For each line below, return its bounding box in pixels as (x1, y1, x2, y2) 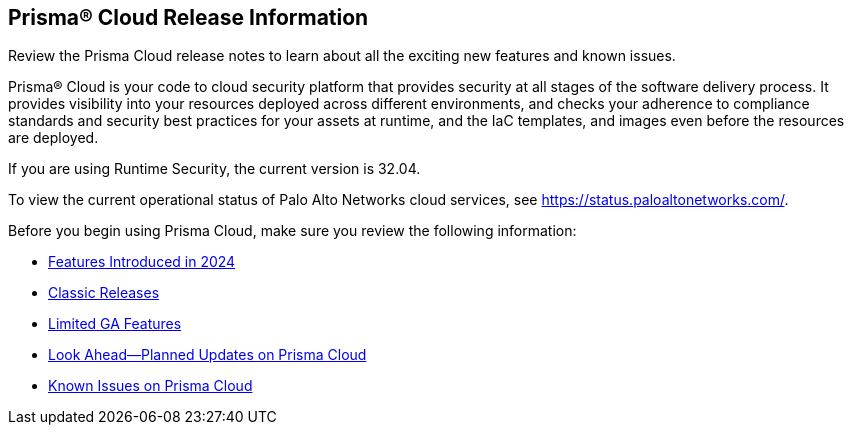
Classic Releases (48, 284, 160, 302)
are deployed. (8, 129, 99, 147)
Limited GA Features (48, 315, 182, 333)
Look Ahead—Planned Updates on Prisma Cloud (48, 346, 367, 364)
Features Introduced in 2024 (48, 253, 236, 271)
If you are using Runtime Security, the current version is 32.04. (8, 160, 421, 178)
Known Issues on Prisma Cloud (48, 377, 253, 395)
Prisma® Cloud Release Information (8, 5, 369, 30)
